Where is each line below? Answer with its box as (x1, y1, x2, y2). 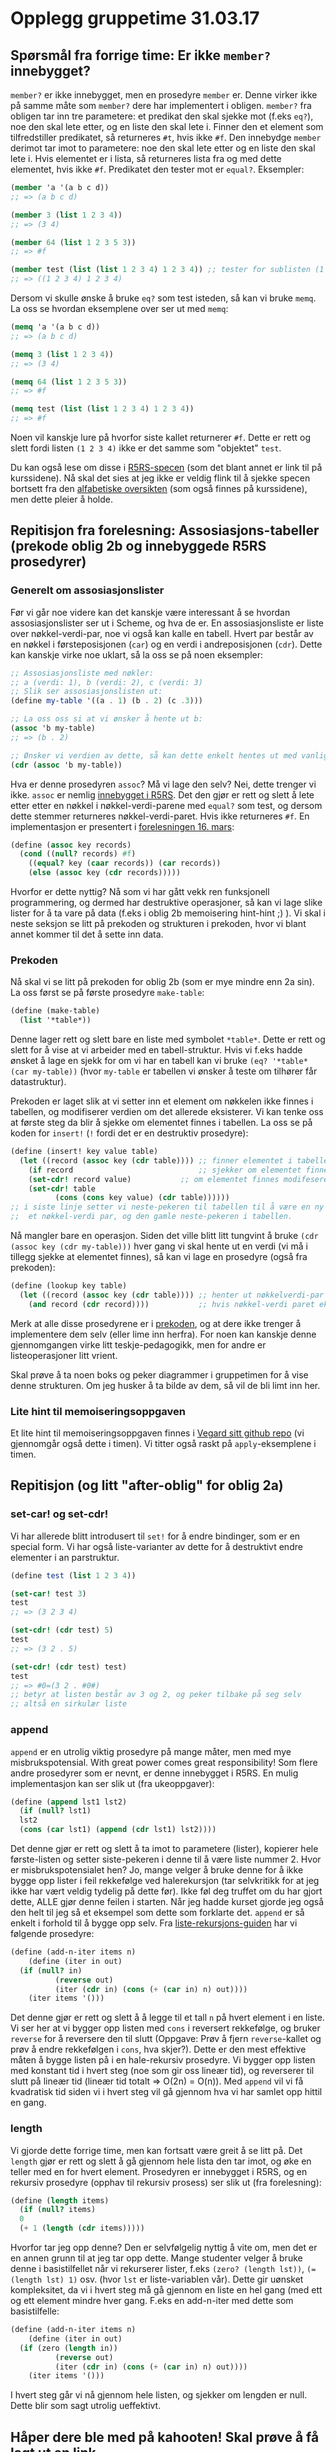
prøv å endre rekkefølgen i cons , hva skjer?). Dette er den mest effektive (10, 2043, 307, 2056)
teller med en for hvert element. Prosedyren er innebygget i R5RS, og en (10, 2165, 308, 2177)
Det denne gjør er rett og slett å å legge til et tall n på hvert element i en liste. (10, 2012, 325, 2024)
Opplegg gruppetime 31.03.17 (10, 7, 260, 30)
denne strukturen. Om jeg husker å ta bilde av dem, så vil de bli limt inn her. (10, 1379, 321, 1391)
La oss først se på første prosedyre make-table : (10, 987, 205, 999)
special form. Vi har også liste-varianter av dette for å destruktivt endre (10, 1540, 303, 1552)
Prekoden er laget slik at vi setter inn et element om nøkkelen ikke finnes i (10, 1095, 314, 1107)
